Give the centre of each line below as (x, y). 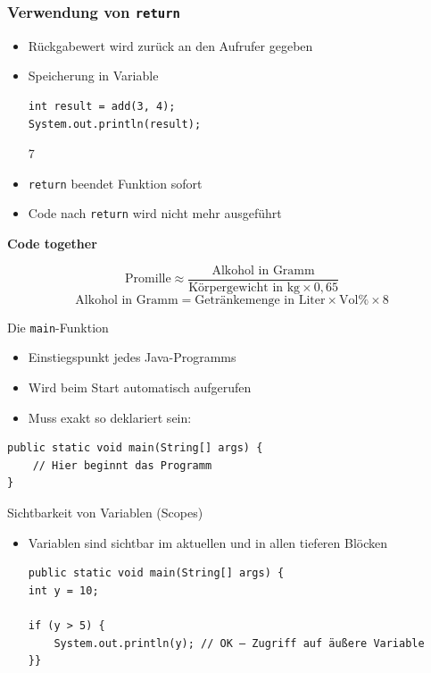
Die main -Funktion (58, 327)
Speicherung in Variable (93, 76)
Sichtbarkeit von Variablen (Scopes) (105, 512)
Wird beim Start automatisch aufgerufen (140, 387)
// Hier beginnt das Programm (122, 465)
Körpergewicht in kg (245, 287)
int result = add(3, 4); (102, 106)
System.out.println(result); (115, 124)
